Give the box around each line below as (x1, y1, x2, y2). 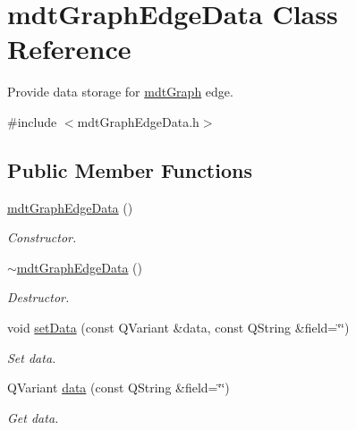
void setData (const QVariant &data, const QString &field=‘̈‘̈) (7, 318, 350, 337)
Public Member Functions (7, 156, 252, 183)
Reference (7, 30, 131, 67)
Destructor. (7, 288, 70, 307)
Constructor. (7, 228, 77, 247)
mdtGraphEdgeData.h (77, 112, 199, 131)
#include (7, 112, 57, 131)
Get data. (7, 408, 59, 426)
